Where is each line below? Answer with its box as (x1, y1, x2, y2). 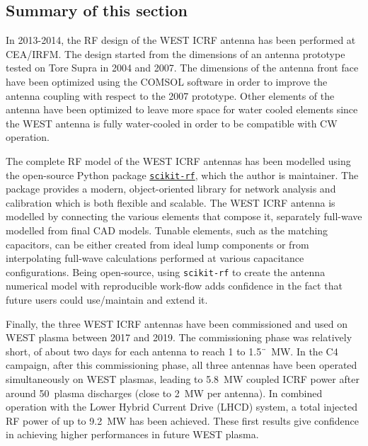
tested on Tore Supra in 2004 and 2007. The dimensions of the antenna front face (6, 60, 359, 75)
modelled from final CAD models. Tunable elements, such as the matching (6, 222, 328, 237)
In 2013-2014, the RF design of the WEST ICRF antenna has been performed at (6, 33, 356, 47)
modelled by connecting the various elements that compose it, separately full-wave (6, 209, 362, 224)
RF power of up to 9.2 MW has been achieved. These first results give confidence (6, 413, 360, 428)
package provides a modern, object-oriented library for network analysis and (6, 181, 336, 196)
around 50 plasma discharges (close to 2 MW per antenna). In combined (6, 385, 323, 400)
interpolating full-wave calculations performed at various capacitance (6, 251, 304, 265)
